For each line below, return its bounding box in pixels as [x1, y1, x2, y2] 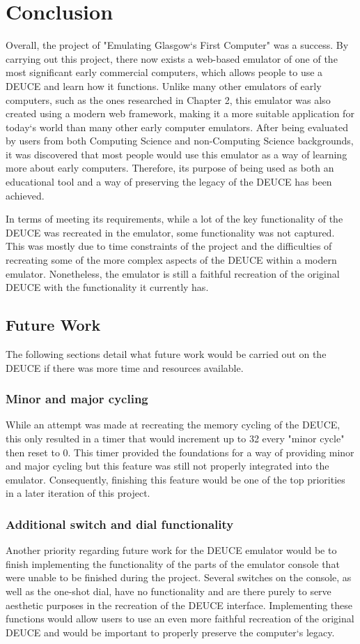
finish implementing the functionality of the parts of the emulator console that [6, 556, 340, 571]
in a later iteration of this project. [6, 486, 150, 500]
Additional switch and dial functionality [6, 515, 234, 532]
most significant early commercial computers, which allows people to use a [6, 65, 323, 80]
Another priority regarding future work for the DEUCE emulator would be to [6, 543, 337, 557]
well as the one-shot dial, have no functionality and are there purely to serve [6, 583, 331, 598]
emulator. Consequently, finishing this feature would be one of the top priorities [6, 472, 345, 486]
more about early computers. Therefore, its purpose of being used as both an [6, 160, 334, 175]
